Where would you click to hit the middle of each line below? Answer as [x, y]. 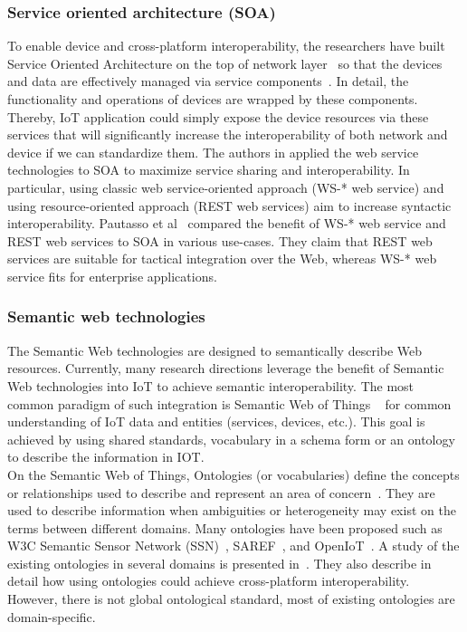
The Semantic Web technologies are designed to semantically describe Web [215, 350]
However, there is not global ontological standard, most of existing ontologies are [231, 599]
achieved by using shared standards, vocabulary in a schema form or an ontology [231, 439]
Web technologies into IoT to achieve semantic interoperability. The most [211, 385]
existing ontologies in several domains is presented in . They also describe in [219, 563]
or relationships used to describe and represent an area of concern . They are [221, 492]
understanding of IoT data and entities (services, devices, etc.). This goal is [216, 421]
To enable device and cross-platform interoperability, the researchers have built [226, 46]
